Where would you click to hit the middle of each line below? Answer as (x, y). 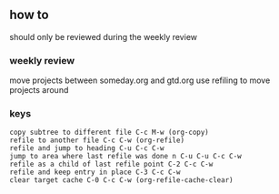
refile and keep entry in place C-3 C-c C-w (95, 172)
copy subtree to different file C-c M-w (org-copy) (109, 133)
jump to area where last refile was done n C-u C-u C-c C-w (126, 157)
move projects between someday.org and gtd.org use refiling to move (140, 80)
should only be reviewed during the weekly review (104, 36)
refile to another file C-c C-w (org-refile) (97, 140)
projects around (39, 90)
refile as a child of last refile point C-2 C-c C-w (111, 164)
